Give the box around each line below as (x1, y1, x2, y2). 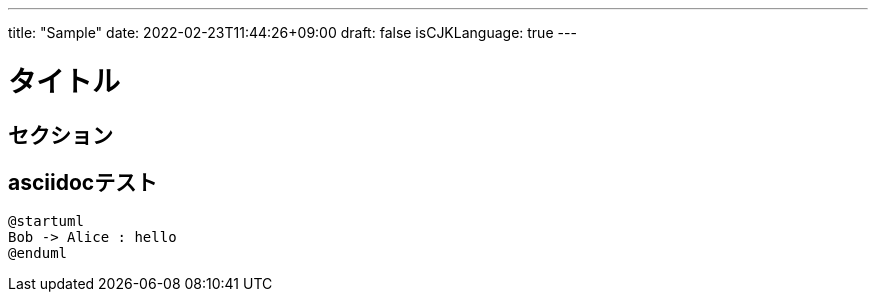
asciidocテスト (8, 169, 158, 195)
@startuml (8, 213, 84, 230)
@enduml (8, 245, 68, 262)
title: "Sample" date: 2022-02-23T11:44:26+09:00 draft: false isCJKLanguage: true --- (8, 24, 577, 41)
